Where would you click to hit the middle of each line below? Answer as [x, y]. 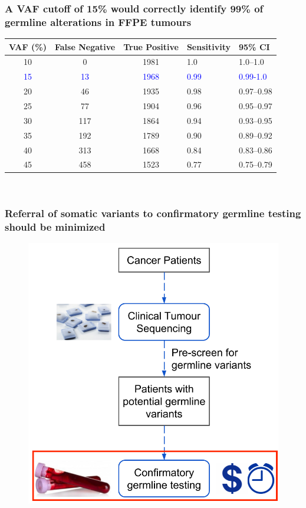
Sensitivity [209, 46]
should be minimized [55, 226]
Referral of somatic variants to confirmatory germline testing [153, 213]
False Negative [85, 46]
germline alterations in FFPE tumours [98, 22]
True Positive [151, 46]
